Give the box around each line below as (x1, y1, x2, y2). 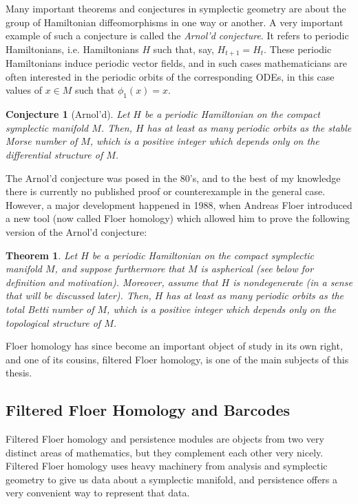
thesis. (6, 365, 32, 380)
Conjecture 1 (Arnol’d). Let (6, 107, 130, 121)
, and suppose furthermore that (54, 261, 185, 276)
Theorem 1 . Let (6, 248, 78, 262)
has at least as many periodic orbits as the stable (147, 120, 352, 134)
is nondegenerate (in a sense (233, 274, 352, 289)
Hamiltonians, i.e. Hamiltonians (6, 41, 139, 56)
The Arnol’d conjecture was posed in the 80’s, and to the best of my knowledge (6, 170, 341, 185)
